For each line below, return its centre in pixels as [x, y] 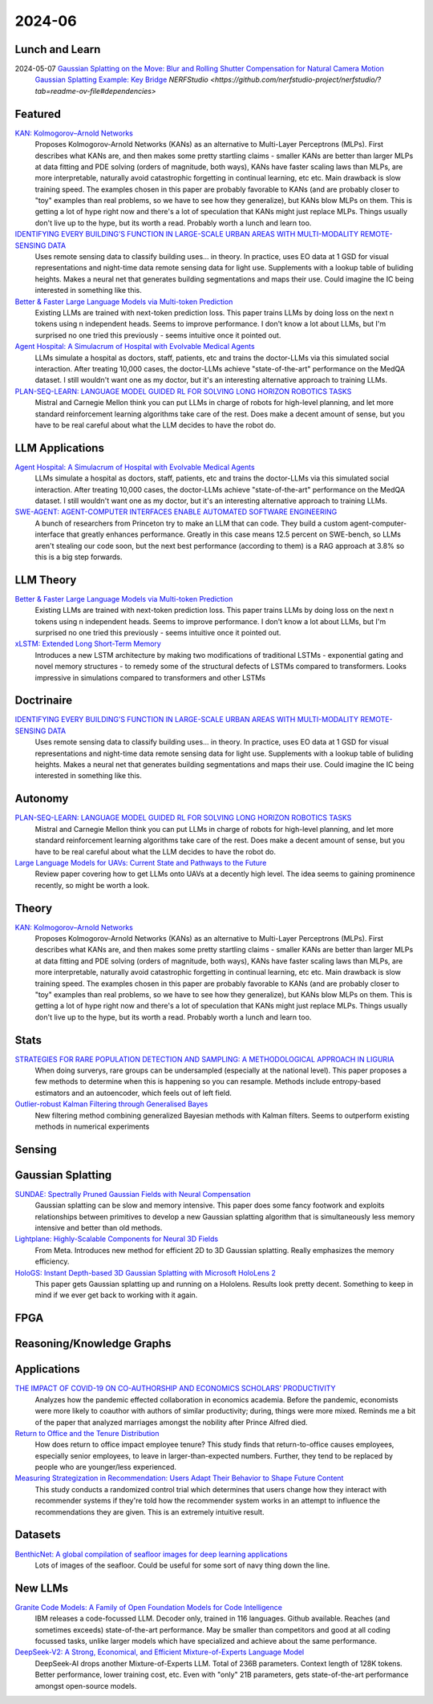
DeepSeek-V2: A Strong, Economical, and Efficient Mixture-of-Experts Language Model [160, 1652]
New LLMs [42, 1588]
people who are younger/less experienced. [105, 1467]
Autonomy [42, 799]
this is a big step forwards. [79, 557]
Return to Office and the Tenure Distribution [87, 1433]
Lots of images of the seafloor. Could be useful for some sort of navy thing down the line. [182, 1565]
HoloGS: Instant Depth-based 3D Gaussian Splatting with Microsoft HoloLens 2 [146, 1272]
